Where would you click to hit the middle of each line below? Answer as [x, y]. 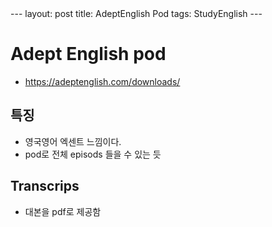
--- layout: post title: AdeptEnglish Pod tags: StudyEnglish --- [136, 13]
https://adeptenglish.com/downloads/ [102, 81]
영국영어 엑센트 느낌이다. [73, 141]
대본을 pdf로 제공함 [63, 211]
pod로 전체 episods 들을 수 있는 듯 [93, 154]
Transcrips [45, 186]
